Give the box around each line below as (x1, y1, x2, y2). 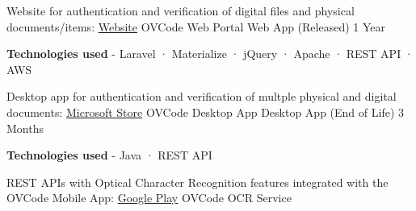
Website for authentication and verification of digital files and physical (6, 2, 355, 19)
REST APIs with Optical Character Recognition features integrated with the (6, 173, 389, 190)
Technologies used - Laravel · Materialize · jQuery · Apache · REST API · (6, 45, 414, 62)
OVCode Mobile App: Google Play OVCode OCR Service (6, 189, 292, 206)
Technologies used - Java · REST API (6, 147, 212, 163)
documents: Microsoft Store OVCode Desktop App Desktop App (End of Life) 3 (6, 103, 405, 120)
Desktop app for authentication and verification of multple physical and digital (6, 88, 397, 105)
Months (6, 119, 44, 136)
